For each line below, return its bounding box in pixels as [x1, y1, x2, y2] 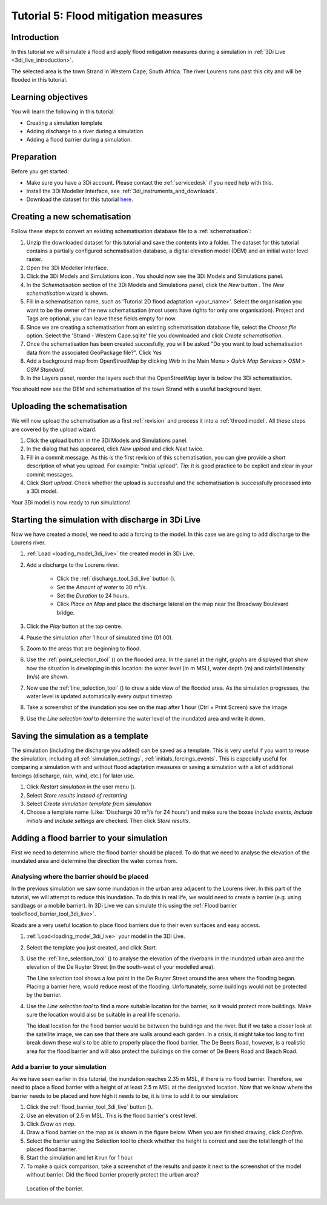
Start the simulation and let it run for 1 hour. [26, 1154, 134, 1161]
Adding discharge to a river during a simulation [26, 127, 144, 134]
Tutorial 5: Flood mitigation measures [11, 9, 203, 22]
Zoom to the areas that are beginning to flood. [26, 645, 142, 652]
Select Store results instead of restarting [26, 791, 128, 799]
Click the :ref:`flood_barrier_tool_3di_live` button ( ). [26, 1103, 153, 1111]
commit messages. [26, 470, 74, 478]
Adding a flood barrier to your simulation [11, 833, 168, 843]
